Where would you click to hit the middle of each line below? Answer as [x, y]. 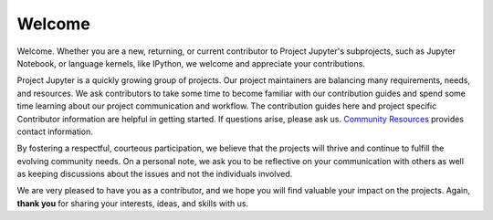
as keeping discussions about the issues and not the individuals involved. [155, 174]
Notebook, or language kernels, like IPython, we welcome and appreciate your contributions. [191, 63]
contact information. [55, 131]
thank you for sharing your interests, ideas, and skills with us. [133, 203]
